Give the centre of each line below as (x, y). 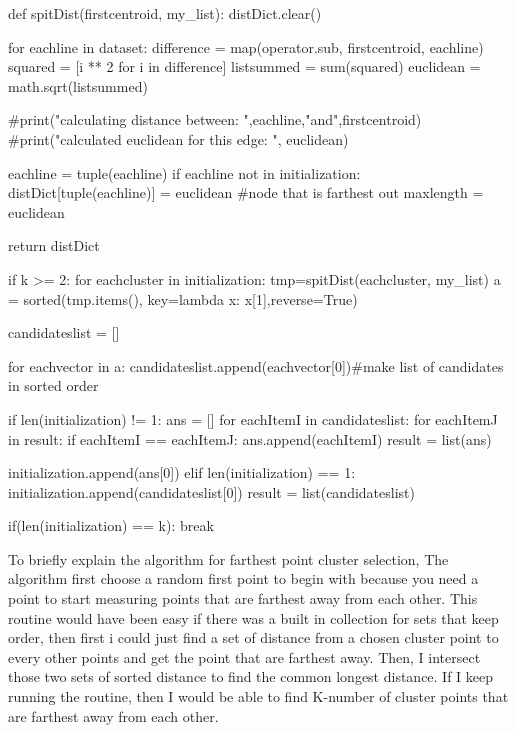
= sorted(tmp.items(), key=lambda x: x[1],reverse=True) (183, 298)
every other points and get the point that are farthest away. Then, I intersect (244, 656)
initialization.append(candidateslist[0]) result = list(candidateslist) (211, 491)
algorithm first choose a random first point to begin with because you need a (243, 578)
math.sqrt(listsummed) (78, 85)
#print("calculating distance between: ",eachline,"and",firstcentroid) (215, 119)
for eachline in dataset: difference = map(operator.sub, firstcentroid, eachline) (246, 46)
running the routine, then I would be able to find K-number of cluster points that (258, 696)
